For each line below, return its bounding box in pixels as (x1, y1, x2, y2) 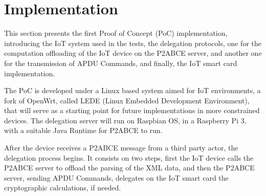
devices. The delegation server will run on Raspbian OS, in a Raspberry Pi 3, (4, 115, 247, 125)
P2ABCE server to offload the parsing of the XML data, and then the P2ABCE (4, 162, 255, 173)
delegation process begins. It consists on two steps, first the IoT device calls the (4, 152, 254, 163)
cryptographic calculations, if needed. (4, 182, 121, 193)
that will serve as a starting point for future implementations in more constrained (4, 105, 260, 116)
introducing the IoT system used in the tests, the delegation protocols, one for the (4, 37, 262, 48)
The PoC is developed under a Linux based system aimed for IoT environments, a (4, 85, 261, 96)
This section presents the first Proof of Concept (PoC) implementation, (4, 28, 228, 38)
